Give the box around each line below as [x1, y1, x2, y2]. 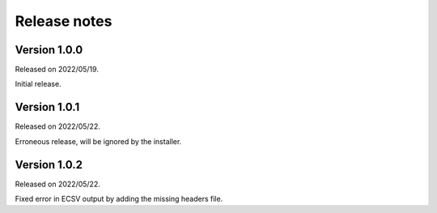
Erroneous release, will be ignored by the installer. [15, 136, 182, 146]
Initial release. [15, 79, 62, 89]
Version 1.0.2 [15, 158, 83, 172]
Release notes [15, 12, 112, 30]
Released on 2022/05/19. [15, 65, 99, 75]
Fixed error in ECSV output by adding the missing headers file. [15, 194, 223, 204]
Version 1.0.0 [15, 43, 83, 57]
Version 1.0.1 [15, 100, 80, 114]
